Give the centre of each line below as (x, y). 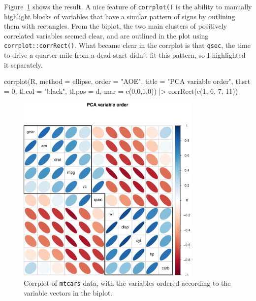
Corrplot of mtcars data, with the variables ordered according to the (127, 283)
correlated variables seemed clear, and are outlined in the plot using (106, 35)
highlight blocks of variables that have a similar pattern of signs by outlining (120, 16)
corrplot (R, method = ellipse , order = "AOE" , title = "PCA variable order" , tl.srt (127, 81)
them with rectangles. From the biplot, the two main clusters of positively (115, 26)
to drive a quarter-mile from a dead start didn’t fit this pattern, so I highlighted (125, 55)
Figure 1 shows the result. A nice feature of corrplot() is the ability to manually (128, 6)
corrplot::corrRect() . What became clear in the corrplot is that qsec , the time (128, 45)
